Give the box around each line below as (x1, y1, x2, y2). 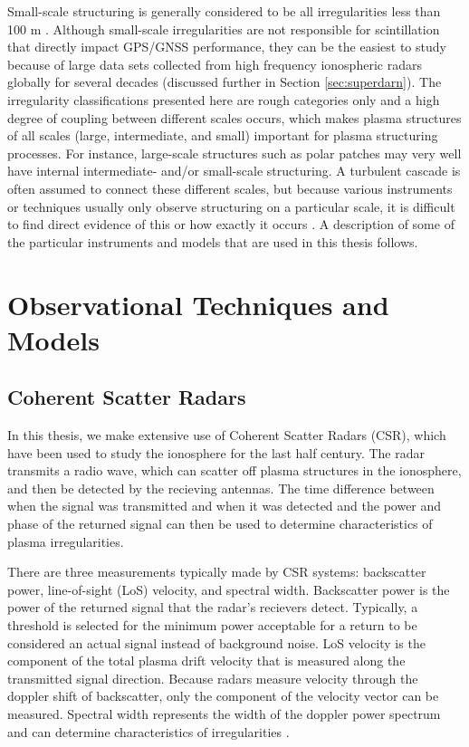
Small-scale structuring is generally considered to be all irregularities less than (7, 2, 441, 20)
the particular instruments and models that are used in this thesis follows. (7, 232, 418, 251)
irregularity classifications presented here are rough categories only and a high (7, 90, 440, 109)
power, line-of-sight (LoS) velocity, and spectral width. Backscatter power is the (7, 579, 450, 599)
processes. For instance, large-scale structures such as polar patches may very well (7, 143, 462, 162)
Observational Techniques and (7, 285, 389, 322)
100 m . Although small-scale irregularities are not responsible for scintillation (7, 19, 440, 38)
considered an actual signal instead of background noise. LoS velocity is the (7, 633, 426, 652)
